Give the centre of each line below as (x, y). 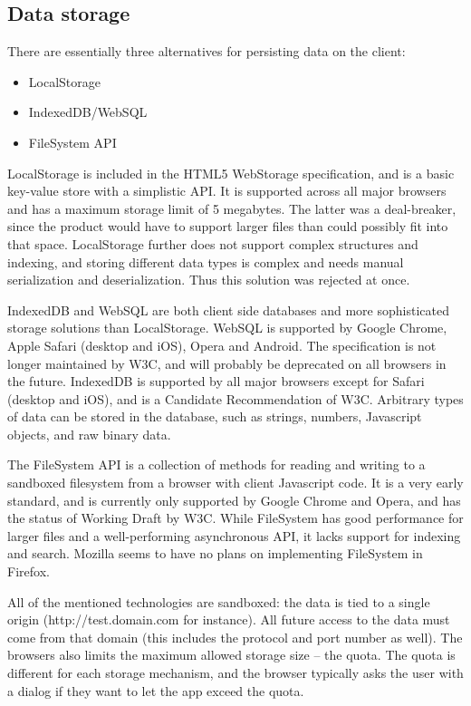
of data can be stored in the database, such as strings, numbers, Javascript (215, 416)
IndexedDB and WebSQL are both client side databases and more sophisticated (228, 309)
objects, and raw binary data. (89, 434)
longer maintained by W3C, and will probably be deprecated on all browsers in (227, 363)
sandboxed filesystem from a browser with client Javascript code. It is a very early (235, 483)
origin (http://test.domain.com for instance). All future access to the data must (229, 619)
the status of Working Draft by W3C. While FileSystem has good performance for (235, 518)
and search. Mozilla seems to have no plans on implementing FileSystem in (215, 553)
